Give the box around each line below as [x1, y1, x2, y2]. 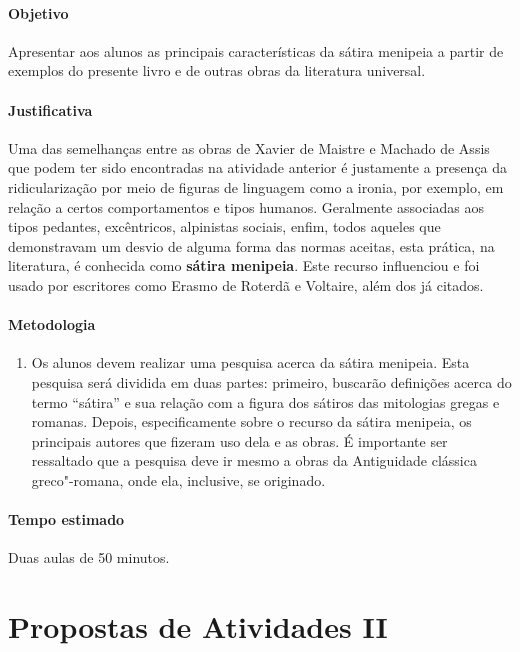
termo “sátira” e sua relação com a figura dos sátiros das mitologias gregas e [31, 391, 500, 412]
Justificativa [8, 99, 93, 120]
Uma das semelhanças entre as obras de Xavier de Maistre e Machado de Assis [8, 137, 490, 158]
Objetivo [8, 2, 69, 23]
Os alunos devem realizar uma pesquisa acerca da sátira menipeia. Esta [31, 352, 470, 373]
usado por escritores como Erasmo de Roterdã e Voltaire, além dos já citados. [8, 274, 484, 295]
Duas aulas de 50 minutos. [8, 547, 170, 568]
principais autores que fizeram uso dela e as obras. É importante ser [31, 430, 448, 451]
